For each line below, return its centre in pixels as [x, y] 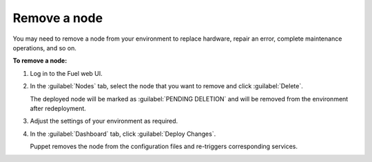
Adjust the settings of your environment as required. [104, 121]
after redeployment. [58, 108]
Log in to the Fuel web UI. [66, 73]
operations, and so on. [45, 48]
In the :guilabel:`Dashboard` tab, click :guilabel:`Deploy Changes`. [123, 134]
